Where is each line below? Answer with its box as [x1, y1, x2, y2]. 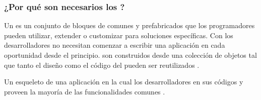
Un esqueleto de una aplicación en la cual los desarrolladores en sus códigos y [4, 76, 243, 87]
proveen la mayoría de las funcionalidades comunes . [4, 86, 165, 96]
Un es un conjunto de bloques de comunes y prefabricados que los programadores [4, 20, 255, 31]
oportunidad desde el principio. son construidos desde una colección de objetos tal [4, 50, 257, 60]
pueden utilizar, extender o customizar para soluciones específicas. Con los [4, 30, 233, 40]
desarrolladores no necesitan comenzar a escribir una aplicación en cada [4, 40, 225, 50]
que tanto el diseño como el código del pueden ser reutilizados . [4, 59, 200, 70]
